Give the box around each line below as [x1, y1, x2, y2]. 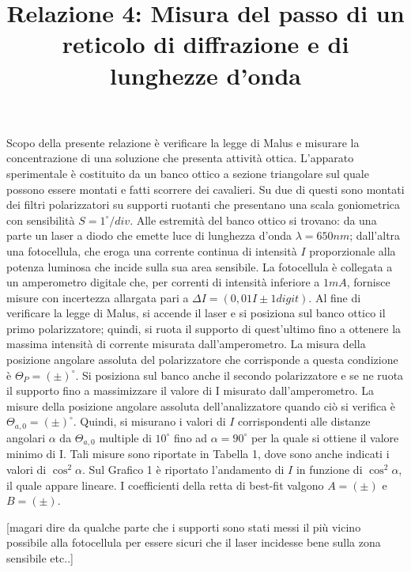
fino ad [174, 429, 208, 445]
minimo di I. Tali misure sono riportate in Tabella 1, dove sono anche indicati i [6, 445, 390, 462]
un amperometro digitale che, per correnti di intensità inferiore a [6, 274, 320, 290]
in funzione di [296, 460, 363, 477]
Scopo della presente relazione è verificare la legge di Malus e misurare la [6, 134, 360, 150]
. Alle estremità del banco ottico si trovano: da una [130, 211, 377, 228]
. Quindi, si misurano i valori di [73, 413, 226, 430]
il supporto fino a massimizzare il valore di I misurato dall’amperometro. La [6, 382, 375, 399]
